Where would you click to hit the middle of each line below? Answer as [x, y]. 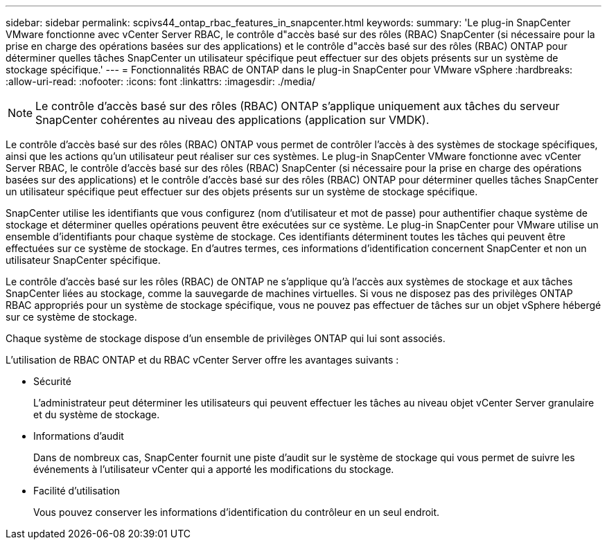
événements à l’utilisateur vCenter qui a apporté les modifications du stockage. [214, 469]
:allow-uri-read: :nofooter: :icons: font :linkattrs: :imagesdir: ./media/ [161, 81]
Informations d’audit [79, 436]
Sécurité [52, 381]
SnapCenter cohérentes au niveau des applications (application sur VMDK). [232, 120]
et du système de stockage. [97, 414]
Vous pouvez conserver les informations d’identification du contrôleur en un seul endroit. [237, 512]
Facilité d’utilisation [77, 491]
